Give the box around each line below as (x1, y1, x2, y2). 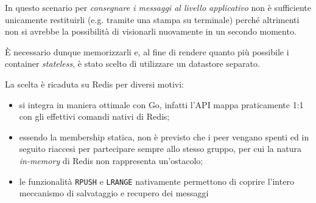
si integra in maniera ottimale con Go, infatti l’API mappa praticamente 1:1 (19, 98, 304, 111)
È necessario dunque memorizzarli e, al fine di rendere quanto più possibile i (5, 45, 289, 58)
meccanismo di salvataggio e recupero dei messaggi (19, 187, 209, 199)
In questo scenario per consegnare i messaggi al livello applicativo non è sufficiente (5, 1, 311, 13)
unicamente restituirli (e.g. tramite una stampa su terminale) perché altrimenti (5, 13, 300, 26)
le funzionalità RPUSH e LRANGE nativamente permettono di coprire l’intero (19, 174, 294, 187)
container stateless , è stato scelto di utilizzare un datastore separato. (5, 57, 260, 70)
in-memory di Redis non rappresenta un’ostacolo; (19, 154, 203, 167)
